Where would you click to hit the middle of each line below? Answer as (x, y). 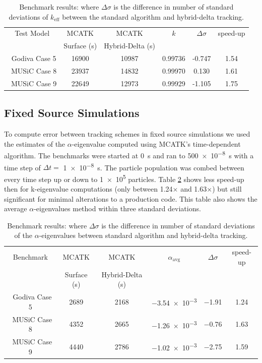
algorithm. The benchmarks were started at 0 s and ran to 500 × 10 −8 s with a (129, 155)
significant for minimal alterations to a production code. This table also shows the (131, 198)
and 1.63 (194, 189)
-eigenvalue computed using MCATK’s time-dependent (156, 143)
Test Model (32, 33)
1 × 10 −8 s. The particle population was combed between (154, 166)
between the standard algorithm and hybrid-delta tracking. (153, 16)
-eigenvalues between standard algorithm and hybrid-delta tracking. (143, 235)
